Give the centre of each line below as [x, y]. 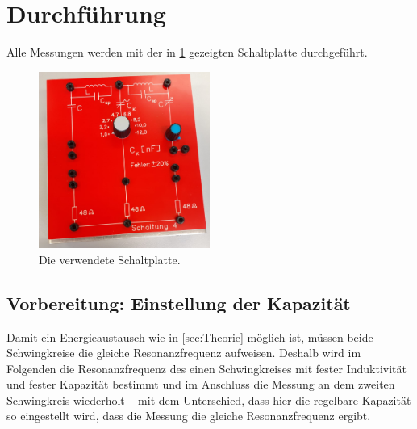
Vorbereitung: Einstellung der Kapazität [179, 303]
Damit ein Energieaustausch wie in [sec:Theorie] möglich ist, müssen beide [190, 336]
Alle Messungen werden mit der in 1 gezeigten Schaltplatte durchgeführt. [187, 52]
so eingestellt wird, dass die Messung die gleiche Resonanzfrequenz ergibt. [189, 416]
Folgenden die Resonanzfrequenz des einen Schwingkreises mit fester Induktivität [206, 368]
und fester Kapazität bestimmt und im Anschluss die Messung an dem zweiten [201, 384]
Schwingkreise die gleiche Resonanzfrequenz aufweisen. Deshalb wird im [184, 353]
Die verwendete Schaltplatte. [110, 259]
